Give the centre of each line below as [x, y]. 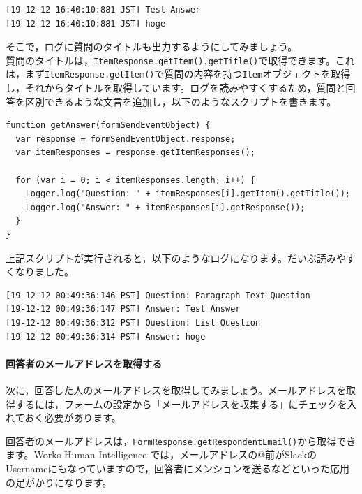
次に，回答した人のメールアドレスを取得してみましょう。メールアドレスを [176, 390]
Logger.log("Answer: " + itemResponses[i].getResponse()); [165, 207]
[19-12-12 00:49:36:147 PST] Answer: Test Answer [123, 309]
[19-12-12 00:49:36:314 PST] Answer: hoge [106, 336]
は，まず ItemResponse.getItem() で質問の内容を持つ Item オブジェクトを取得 [178, 74]
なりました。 [44, 271]
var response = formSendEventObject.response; [126, 139]
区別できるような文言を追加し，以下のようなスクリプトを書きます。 [181, 101]
